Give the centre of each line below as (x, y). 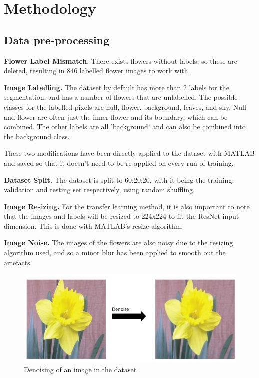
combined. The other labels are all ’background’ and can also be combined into (125, 126)
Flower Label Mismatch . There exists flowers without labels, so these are (121, 60)
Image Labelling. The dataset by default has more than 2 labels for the (117, 87)
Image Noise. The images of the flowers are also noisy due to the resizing (119, 243)
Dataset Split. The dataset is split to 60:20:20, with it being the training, (119, 179)
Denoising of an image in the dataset (80, 370)
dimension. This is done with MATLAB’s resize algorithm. (94, 226)
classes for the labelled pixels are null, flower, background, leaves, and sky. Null (125, 106)
